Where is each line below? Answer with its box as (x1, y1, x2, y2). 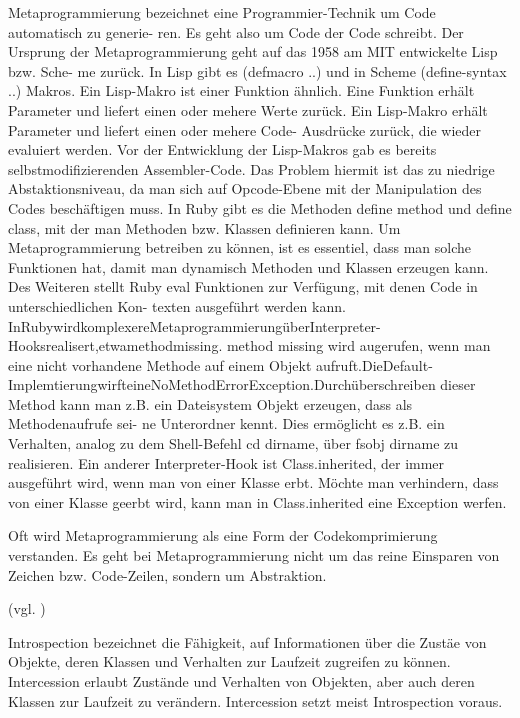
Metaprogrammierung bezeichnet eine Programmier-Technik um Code (8, 2, 436, 22)
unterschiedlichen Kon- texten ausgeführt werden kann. (8, 295, 346, 316)
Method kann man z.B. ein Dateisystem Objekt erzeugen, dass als (8, 393, 413, 414)
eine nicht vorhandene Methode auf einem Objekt (8, 354, 312, 375)
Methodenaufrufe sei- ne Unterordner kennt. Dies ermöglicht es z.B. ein (8, 413, 445, 434)
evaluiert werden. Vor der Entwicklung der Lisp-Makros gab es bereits (8, 139, 437, 160)
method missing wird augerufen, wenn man (226, 335, 491, 356)
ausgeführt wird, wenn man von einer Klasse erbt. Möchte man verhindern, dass (8, 472, 499, 493)
